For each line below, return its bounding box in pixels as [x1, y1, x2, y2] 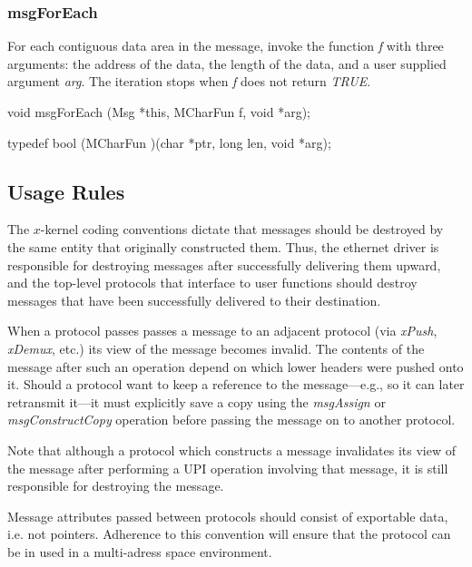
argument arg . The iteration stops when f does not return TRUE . [7, 72, 371, 91]
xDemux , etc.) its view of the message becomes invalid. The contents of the [7, 338, 425, 357]
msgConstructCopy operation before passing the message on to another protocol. [7, 410, 456, 429]
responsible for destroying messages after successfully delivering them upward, [7, 255, 441, 274]
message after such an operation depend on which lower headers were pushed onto [7, 357, 464, 376]
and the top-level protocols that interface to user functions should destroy [7, 273, 418, 292]
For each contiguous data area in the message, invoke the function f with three [7, 36, 444, 55]
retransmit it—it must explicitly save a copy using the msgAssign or [7, 392, 386, 411]
